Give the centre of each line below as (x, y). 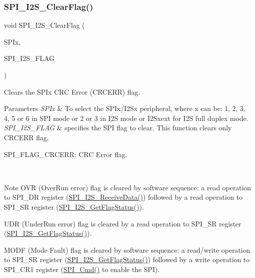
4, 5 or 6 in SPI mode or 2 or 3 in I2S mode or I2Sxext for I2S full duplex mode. (126, 118)
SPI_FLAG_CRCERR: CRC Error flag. (66, 154)
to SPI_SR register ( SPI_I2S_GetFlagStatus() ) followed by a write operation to (127, 259)
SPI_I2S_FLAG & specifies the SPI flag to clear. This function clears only (118, 128)
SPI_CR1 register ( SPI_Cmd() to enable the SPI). (82, 269)
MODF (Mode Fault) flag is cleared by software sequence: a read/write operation (127, 250)
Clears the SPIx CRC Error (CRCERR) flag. (72, 91)
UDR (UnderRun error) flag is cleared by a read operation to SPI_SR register (123, 223)
